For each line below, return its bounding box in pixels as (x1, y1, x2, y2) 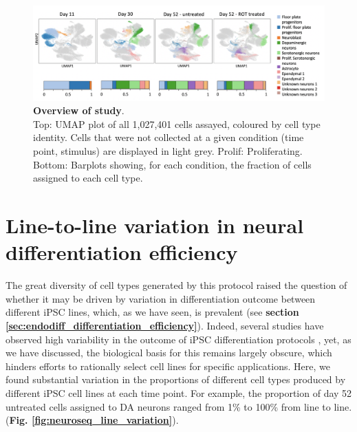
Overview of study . (33, 103, 125, 118)
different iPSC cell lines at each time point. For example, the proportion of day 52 (6, 385, 352, 400)
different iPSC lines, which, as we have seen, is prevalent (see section (6, 305, 299, 319)
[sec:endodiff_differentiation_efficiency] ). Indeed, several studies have (6, 318, 324, 332)
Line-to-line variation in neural (6, 211, 304, 239)
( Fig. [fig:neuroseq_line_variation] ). (6, 413, 179, 427)
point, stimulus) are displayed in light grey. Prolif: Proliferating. (33, 144, 303, 158)
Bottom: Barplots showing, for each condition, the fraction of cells (33, 157, 312, 171)
